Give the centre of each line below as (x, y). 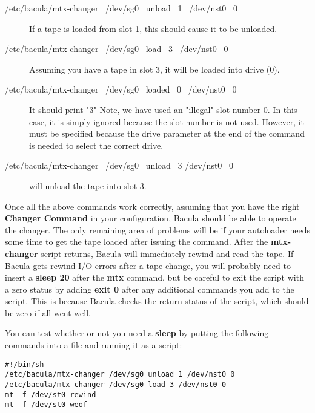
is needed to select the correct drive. (96, 145)
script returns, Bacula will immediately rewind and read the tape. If (167, 253)
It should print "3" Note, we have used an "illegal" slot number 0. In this (163, 109)
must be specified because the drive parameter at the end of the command (167, 133)
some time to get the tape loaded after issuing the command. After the (137, 242)
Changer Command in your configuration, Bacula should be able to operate (151, 218)
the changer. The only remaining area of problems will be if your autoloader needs (158, 229)
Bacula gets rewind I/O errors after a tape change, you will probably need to (148, 265)
